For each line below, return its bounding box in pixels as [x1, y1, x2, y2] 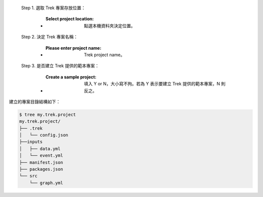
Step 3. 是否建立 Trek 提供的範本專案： [21, 63, 99, 69]
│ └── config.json [19, 132, 68, 138]
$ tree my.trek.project [19, 112, 76, 117]
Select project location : [45, 16, 94, 22]
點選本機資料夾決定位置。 [84, 22, 135, 29]
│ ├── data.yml [19, 146, 61, 151]
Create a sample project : [45, 74, 97, 80]
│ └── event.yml [19, 153, 63, 158]
